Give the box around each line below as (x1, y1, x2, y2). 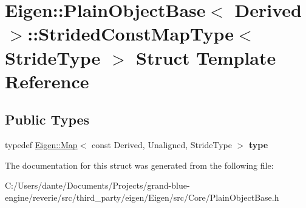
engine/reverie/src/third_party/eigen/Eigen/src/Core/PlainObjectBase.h (5, 190, 279, 203)
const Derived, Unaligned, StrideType (91, 138, 232, 151)
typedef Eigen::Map (5, 138, 78, 151)
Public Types (5, 110, 90, 129)
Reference (5, 68, 89, 93)
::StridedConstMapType (27, 21, 234, 46)
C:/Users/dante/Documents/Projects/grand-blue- (5, 179, 190, 192)
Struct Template (136, 45, 276, 70)
